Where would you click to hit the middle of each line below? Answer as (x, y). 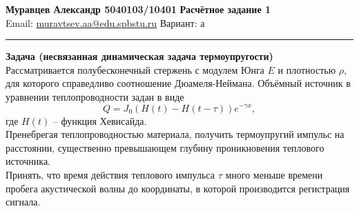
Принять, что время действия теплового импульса (110, 174)
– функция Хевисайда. (100, 120)
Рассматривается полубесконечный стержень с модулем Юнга (135, 69)
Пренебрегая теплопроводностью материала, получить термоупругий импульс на (175, 134)
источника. (28, 161)
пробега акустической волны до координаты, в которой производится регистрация (178, 188)
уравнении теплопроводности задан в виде (95, 96)
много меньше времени (274, 174)
